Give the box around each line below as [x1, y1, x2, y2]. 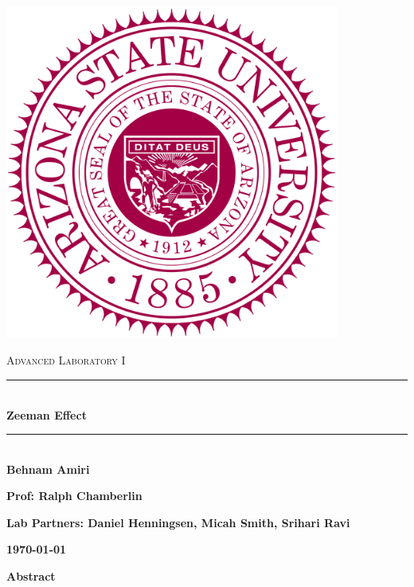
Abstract [6, 568, 56, 585]
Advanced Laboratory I [6, 352, 126, 368]
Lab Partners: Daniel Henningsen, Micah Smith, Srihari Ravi [6, 514, 350, 530]
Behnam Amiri [6, 460, 90, 477]
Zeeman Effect [6, 406, 87, 423]
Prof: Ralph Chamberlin [6, 487, 143, 504]
